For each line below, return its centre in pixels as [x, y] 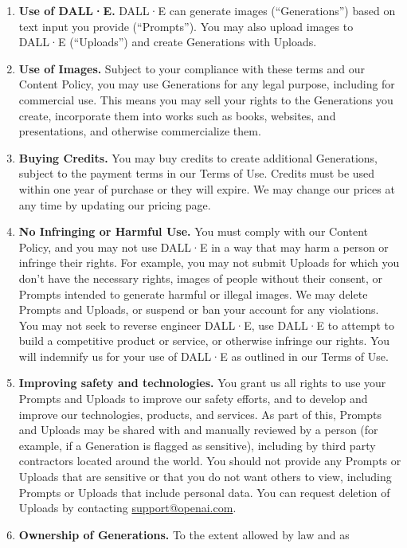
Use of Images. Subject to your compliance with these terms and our [192, 68]
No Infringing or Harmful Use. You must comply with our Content [194, 231]
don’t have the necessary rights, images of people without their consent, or [201, 278]
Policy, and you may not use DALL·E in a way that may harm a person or [203, 247]
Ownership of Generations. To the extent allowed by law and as [184, 534]
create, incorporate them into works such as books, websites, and [177, 115]
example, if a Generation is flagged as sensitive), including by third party [197, 445]
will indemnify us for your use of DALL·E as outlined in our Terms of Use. [203, 356]
